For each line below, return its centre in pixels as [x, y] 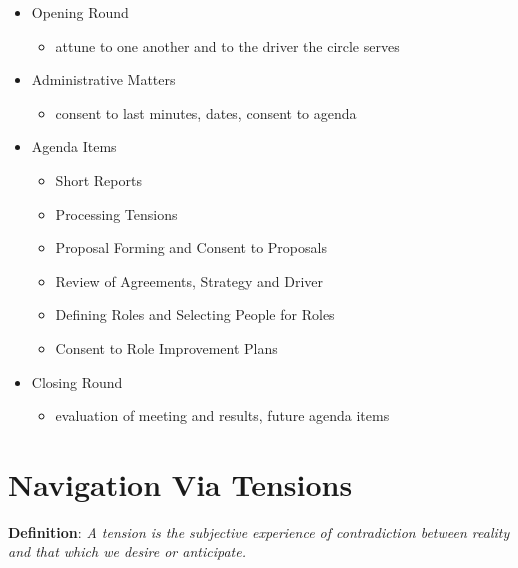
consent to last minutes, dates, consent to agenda [206, 112]
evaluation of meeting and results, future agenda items [222, 415]
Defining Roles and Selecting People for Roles [195, 314]
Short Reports [98, 179]
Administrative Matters [103, 79]
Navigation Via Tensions [180, 483]
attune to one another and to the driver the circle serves [227, 45]
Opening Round [80, 12]
